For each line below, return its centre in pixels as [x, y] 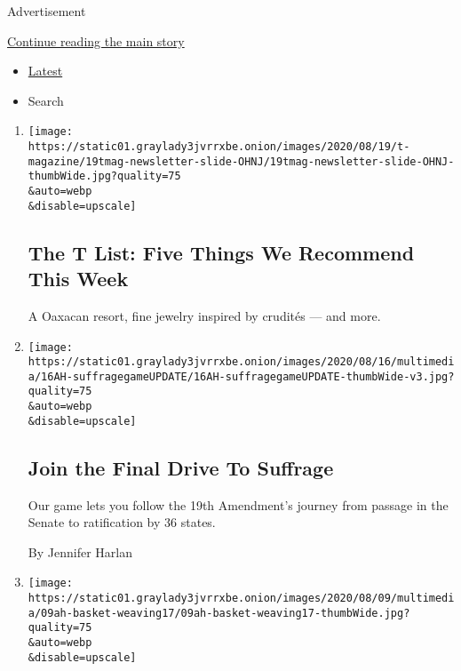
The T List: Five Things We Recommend [221, 252]
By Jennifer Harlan [80, 551]
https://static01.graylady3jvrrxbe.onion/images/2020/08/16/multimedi [241, 362]
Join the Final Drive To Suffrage [181, 467]
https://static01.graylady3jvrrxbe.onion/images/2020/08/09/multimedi [241, 599]
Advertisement [47, 11]
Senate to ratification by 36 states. [122, 522]
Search [46, 100]
